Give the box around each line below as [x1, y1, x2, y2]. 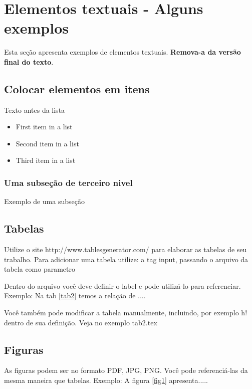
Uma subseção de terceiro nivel [4, 176, 133, 188]
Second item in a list [16, 138, 79, 148]
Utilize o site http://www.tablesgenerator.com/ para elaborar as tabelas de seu [4, 244, 247, 255]
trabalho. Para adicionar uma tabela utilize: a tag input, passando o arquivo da [4, 254, 248, 264]
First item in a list [16, 121, 73, 132]
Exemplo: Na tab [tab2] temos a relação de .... [4, 290, 146, 301]
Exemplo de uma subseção [4, 196, 85, 207]
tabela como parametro [4, 264, 76, 274]
